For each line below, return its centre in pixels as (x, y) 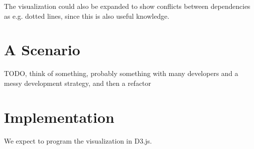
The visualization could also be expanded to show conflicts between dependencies (127, 6)
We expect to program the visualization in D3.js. (78, 140)
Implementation (59, 117)
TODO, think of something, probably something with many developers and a (121, 73)
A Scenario (42, 50)
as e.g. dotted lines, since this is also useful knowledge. (87, 16)
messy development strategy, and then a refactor (78, 83)
